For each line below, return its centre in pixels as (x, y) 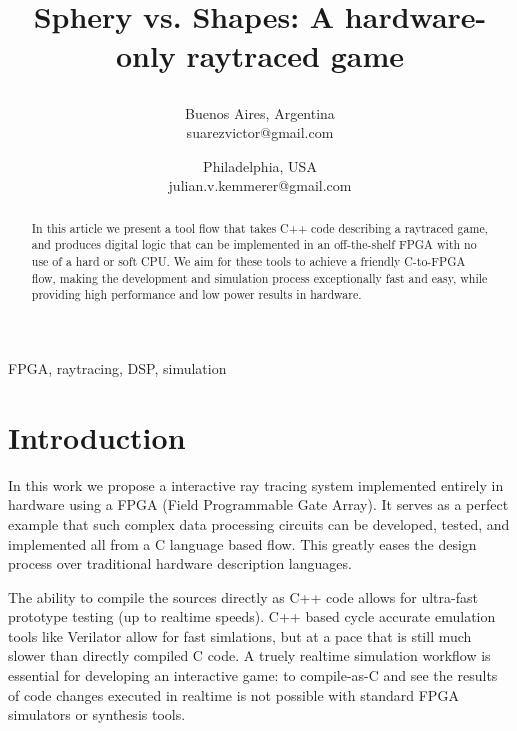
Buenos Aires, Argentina (260, 112)
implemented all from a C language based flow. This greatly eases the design (242, 543)
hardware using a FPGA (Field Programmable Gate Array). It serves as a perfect (258, 504)
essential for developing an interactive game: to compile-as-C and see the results (253, 675)
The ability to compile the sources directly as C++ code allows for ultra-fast (243, 596)
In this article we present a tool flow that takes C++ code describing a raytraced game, (259, 227)
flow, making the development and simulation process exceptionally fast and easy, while (259, 277)
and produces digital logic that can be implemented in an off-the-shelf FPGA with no (254, 244)
